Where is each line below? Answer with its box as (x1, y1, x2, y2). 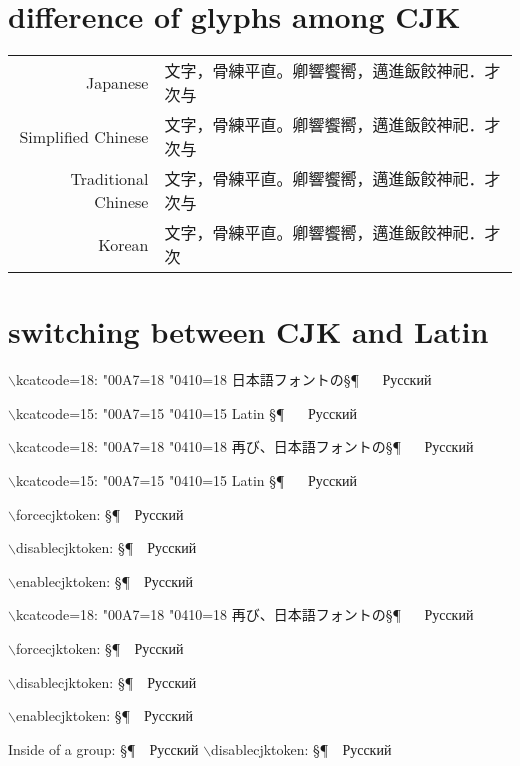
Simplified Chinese (19, 124, 149, 148)
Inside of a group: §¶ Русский (8, 738, 199, 759)
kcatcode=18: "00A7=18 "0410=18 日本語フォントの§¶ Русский (15, 369, 432, 390)
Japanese (85, 70, 149, 94)
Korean (98, 232, 149, 256)
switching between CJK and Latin (8, 311, 489, 352)
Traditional (70, 167, 149, 191)
